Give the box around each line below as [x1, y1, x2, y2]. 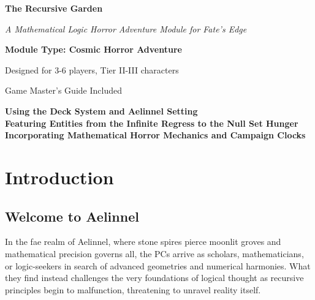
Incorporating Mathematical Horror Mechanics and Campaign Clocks [5, 129, 306, 141]
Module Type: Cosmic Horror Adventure [5, 43, 182, 56]
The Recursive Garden [5, 2, 103, 14]
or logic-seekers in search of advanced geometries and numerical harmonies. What [5, 259, 311, 272]
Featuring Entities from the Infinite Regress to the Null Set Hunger [5, 116, 298, 129]
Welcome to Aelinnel [5, 206, 139, 225]
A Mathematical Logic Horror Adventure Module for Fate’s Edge [5, 22, 247, 35]
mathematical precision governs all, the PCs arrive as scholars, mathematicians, [5, 247, 304, 260]
